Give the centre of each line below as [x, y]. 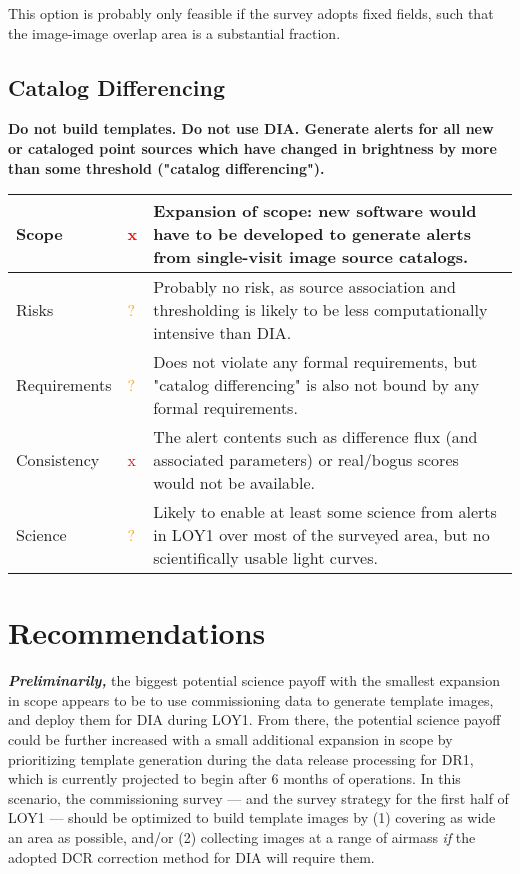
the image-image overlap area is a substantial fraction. [174, 32]
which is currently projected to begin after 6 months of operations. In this [234, 778]
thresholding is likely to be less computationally [320, 310]
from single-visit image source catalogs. [311, 257]
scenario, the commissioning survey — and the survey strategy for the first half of [258, 797]
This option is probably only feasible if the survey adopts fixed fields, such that [251, 13]
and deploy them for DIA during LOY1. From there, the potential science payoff [254, 719]
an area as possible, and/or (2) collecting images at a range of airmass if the [242, 837]
